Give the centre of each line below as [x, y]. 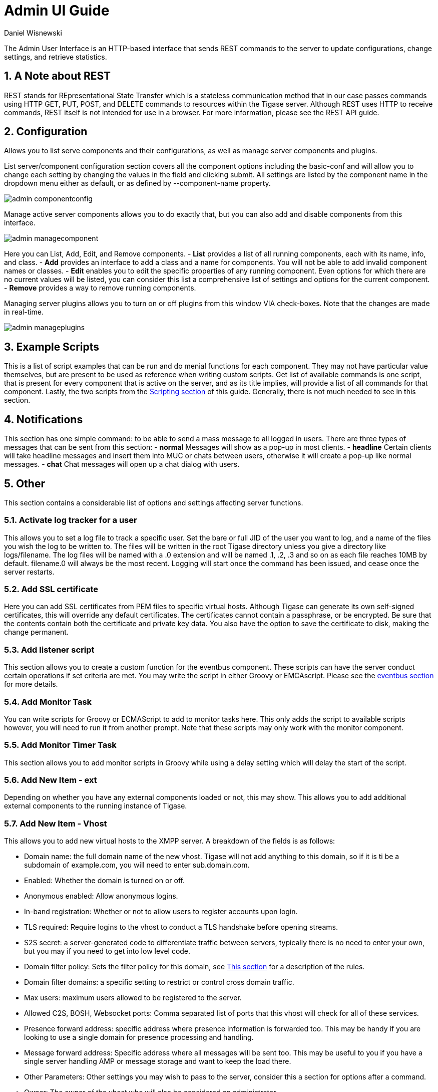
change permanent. [36, 632]
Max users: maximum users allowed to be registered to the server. [133, 998]
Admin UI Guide [57, 11]
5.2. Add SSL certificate [51, 589]
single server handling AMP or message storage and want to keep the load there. [158, 1061]
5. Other [25, 483]
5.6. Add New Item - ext [51, 780]
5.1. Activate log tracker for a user [71, 520]
